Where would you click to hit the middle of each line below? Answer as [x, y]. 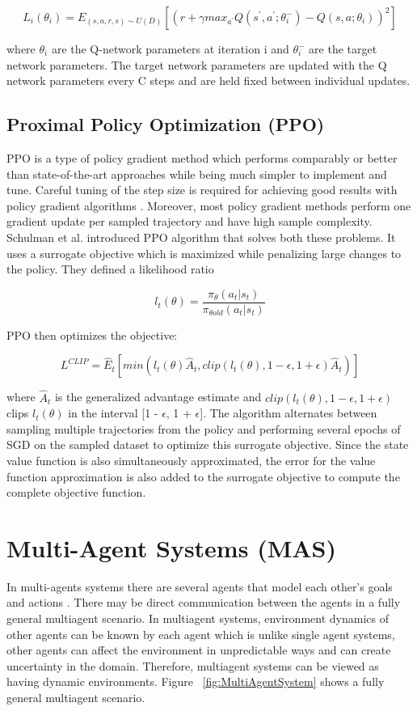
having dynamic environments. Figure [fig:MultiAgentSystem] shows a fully [196, 681]
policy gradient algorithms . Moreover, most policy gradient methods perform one [209, 205]
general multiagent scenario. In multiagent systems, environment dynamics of [198, 618]
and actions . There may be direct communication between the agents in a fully [204, 602]
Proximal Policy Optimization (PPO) [166, 124]
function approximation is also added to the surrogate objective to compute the [203, 476]
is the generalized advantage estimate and [158, 397]
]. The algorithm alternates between [289, 413]
